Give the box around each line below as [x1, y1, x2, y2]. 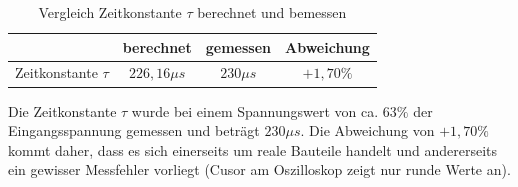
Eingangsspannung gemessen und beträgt [8, 120, 260, 141]
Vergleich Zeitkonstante [38, 2, 182, 22]
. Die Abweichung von [300, 120, 435, 141]
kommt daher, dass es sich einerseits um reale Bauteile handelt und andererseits [8, 139, 498, 160]
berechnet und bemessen [197, 2, 347, 22]
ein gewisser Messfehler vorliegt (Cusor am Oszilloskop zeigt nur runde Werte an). [8, 159, 511, 180]
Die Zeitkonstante [8, 100, 117, 121]
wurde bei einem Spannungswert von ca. [131, 100, 379, 121]
